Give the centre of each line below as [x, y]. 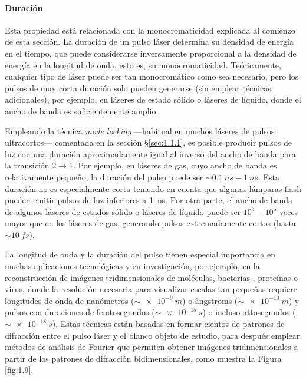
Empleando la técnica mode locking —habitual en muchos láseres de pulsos [140, 130]
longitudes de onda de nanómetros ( [70, 300]
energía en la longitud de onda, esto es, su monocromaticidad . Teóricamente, [143, 65]
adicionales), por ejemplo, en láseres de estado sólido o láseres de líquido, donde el [153, 99]
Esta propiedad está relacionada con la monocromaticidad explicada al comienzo [150, 30]
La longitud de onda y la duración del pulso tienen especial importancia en [140, 254]
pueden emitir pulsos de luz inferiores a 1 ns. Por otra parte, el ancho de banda [149, 200]
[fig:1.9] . [19, 370]
